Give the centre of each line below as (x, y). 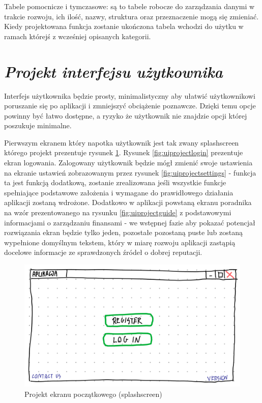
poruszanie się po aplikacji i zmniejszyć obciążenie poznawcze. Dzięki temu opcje (130, 106)
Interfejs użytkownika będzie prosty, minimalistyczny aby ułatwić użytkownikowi (130, 95)
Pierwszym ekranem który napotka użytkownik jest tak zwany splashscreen (122, 142)
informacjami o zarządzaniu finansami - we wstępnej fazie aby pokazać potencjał (130, 222)
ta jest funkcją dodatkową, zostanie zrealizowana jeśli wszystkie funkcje (115, 182)
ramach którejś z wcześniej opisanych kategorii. (78, 36)
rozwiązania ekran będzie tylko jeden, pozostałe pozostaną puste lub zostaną (124, 232)
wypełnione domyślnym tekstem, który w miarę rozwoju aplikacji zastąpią (120, 242)
